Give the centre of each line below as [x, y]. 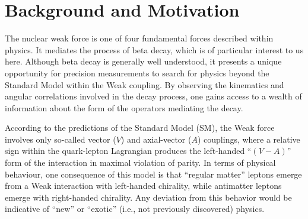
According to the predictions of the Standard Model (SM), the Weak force [140, 128]
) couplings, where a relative [249, 139]
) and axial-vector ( [156, 139]
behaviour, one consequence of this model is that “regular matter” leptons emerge [153, 174]
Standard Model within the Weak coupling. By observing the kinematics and [145, 84]
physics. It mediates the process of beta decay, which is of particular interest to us [154, 49]
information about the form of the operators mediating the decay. [124, 107]
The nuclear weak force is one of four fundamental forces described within [139, 38]
